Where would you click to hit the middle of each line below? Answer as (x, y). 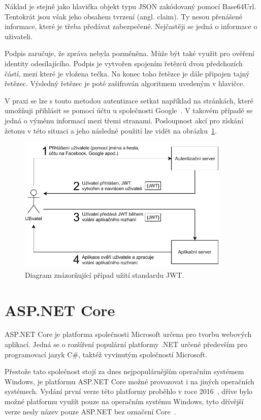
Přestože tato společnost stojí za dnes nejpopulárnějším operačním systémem (124, 371)
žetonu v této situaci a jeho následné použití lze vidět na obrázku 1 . (111, 130)
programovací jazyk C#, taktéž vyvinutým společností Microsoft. (106, 354)
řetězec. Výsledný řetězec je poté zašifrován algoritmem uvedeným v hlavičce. (125, 83)
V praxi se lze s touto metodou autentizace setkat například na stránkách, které (129, 100)
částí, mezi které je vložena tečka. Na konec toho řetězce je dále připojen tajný (127, 73)
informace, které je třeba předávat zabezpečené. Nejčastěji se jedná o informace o (131, 26)
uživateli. (19, 36)
